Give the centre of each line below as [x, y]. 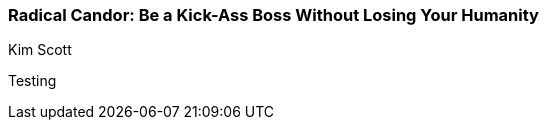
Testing [32, 81]
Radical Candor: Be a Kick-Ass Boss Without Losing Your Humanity [273, 15]
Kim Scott [40, 50]
